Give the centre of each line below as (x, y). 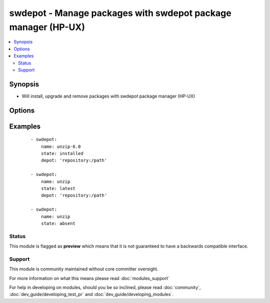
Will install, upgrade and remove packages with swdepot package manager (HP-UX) (108, 96)
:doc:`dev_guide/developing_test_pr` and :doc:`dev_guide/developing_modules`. (91, 294)
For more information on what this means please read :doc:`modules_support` (89, 278)
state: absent (58, 223)
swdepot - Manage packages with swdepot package (120, 13)
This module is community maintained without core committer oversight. (84, 269)
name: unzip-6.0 (61, 146)
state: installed (62, 153)
